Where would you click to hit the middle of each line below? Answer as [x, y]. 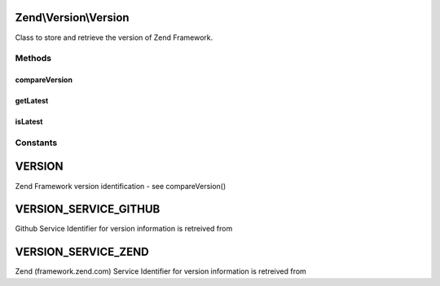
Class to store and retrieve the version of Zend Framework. [114, 37]
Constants [36, 143]
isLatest [29, 121]
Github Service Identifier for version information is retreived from [124, 229]
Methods [33, 59]
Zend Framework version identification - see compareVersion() [121, 186]
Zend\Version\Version [72, 18]
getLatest [32, 101]
